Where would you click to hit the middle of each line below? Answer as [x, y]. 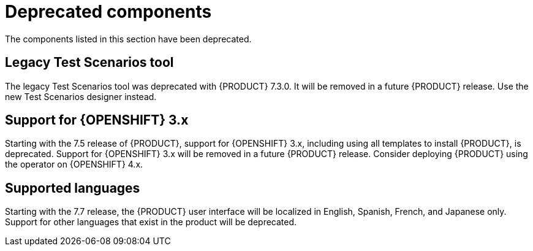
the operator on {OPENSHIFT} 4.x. [74, 164]
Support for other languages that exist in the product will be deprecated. [151, 222]
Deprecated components [108, 12]
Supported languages [73, 188]
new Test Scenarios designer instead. [81, 96]
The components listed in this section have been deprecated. [128, 39]
